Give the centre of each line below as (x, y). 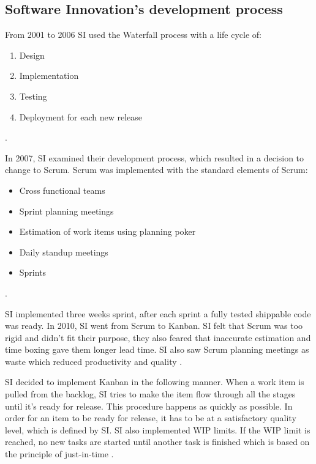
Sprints (33, 272)
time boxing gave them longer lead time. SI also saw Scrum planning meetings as (157, 349)
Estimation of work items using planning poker (107, 231)
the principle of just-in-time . (59, 454)
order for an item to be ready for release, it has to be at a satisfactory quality (151, 418)
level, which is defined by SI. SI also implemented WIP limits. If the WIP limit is (158, 429)
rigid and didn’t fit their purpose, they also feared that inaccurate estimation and (158, 337)
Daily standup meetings (64, 252)
